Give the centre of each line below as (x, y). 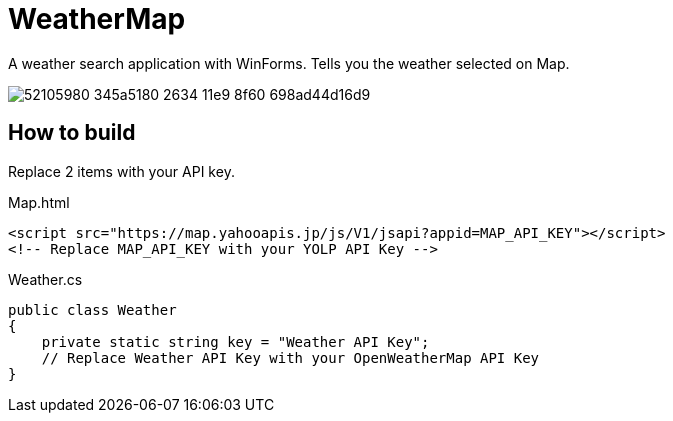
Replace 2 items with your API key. (121, 171)
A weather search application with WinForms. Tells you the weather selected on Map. (289, 63)
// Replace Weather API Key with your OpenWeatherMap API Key (290, 357)
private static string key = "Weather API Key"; (235, 341)
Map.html (39, 202)
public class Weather (92, 309)
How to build (72, 133)
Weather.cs (45, 279)
